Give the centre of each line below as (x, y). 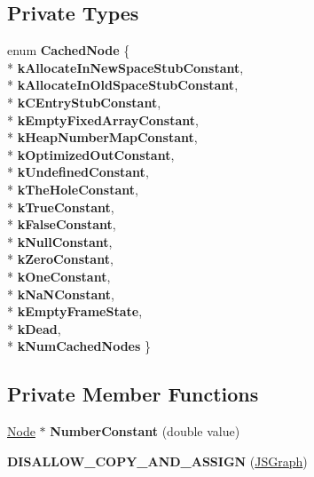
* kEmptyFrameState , (75, 311)
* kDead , (34, 328)
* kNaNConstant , (61, 294)
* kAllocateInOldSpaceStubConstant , (123, 85)
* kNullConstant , (60, 241)
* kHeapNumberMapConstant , (102, 137)
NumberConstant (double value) (145, 431)
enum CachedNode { (69, 50)
